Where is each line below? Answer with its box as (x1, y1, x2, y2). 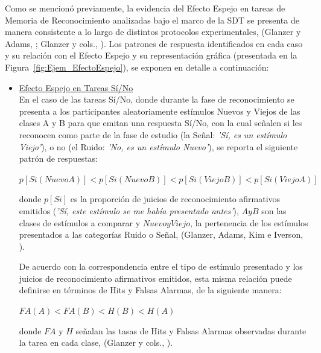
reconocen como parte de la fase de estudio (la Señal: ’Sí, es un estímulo (19, 128, 287, 141)
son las (261, 204, 287, 217)
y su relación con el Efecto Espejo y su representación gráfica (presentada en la (5, 49, 297, 62)
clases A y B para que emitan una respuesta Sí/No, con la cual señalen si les (19, 116, 302, 129)
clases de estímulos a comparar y (19, 216, 141, 229)
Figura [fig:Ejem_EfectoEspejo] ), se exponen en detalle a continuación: (5, 60, 269, 73)
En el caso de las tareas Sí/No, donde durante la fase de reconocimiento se (19, 93, 294, 106)
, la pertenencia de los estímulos (190, 216, 308, 229)
